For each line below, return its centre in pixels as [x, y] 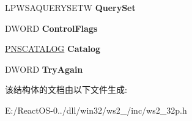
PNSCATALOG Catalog [53, 49]
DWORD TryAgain [44, 69]
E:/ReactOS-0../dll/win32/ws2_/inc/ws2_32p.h [96, 110]
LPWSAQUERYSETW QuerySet [70, 7]
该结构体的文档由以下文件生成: [66, 90]
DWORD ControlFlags [51, 28]
